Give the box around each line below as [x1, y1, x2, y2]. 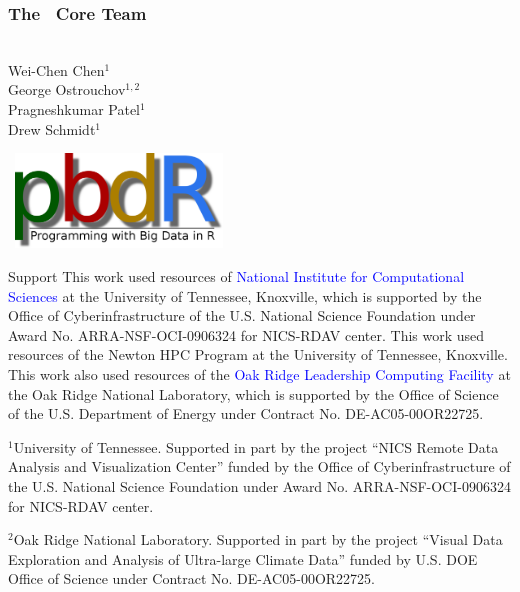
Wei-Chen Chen [8, 59, 105, 80]
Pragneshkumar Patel [8, 99, 141, 119]
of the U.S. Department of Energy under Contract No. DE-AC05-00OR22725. [8, 403, 484, 424]
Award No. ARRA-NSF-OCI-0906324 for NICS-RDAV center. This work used [8, 324, 485, 345]
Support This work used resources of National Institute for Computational [8, 265, 465, 286]
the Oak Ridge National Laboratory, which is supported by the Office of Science [8, 383, 499, 404]
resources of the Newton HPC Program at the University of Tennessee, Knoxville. [8, 344, 508, 365]
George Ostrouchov [8, 79, 126, 100]
